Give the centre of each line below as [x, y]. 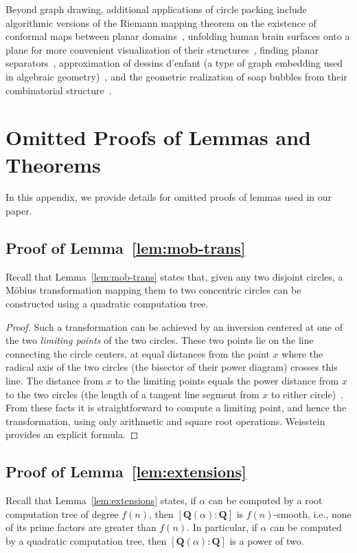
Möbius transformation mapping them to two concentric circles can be [153, 290]
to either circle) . [307, 394]
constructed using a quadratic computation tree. [107, 304]
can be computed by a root [265, 500]
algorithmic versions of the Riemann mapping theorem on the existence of [161, 22]
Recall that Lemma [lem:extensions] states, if [101, 500]
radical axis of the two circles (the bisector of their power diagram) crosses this [172, 367]
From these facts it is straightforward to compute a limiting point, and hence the [176, 408]
